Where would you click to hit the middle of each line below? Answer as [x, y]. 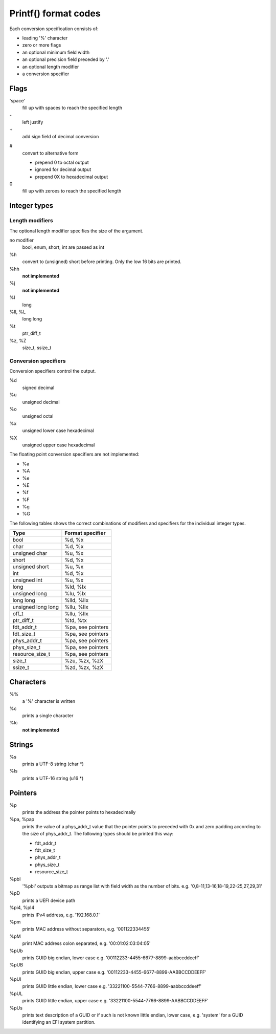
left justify [33, 122]
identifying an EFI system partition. [59, 1022]
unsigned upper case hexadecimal [59, 445]
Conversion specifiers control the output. [53, 371]
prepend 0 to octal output [62, 162]
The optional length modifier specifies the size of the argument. [76, 231]
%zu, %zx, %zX [84, 661]
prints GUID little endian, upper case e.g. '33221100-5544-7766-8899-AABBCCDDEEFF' [116, 1001]
